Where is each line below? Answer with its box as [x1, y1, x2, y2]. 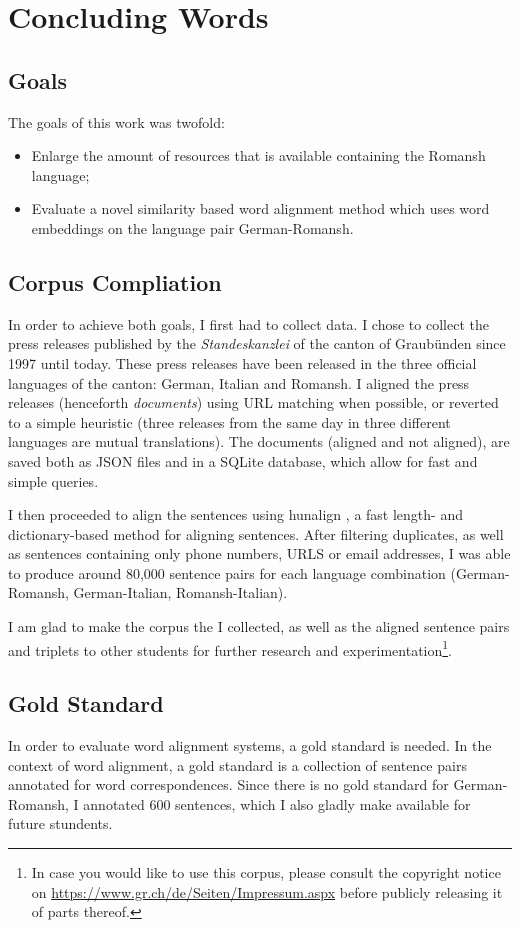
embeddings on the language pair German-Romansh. [31, 217, 354, 238]
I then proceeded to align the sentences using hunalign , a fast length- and [8, 504, 463, 525]
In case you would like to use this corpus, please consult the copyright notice [31, 862, 501, 883]
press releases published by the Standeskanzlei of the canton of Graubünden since [8, 333, 506, 354]
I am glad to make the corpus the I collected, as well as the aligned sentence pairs [8, 616, 510, 637]
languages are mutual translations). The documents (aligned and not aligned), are [8, 431, 510, 452]
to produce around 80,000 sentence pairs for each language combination [8, 562, 446, 583]
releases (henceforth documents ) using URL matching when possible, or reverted [8, 392, 499, 413]
